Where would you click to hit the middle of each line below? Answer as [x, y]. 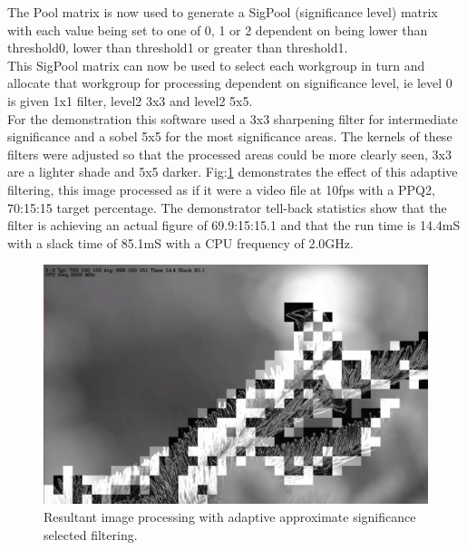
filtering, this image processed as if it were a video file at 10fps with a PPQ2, [221, 189]
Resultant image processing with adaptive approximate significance [230, 517]
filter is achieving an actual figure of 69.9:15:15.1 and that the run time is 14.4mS [234, 225]
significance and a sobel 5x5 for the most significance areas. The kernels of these [230, 136]
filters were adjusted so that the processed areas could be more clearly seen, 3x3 [229, 154]
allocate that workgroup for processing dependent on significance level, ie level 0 [230, 83]
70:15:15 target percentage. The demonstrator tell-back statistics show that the [227, 207]
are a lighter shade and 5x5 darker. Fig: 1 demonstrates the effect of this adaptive [233, 172]
